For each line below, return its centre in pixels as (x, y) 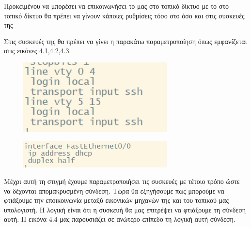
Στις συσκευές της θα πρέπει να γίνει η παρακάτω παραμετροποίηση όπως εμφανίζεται (125, 41)
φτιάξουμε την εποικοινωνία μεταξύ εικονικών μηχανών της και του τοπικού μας (116, 200)
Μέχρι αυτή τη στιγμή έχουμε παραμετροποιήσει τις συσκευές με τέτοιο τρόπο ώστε (122, 181)
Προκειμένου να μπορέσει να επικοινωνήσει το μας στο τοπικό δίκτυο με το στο (116, 6)
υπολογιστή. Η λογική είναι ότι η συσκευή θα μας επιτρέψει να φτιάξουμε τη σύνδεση (125, 209)
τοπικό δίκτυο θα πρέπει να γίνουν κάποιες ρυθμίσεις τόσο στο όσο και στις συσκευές (124, 15)
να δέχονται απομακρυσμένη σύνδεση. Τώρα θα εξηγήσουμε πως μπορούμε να (114, 190)
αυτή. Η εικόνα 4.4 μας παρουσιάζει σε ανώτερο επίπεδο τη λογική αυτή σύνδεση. (120, 219)
